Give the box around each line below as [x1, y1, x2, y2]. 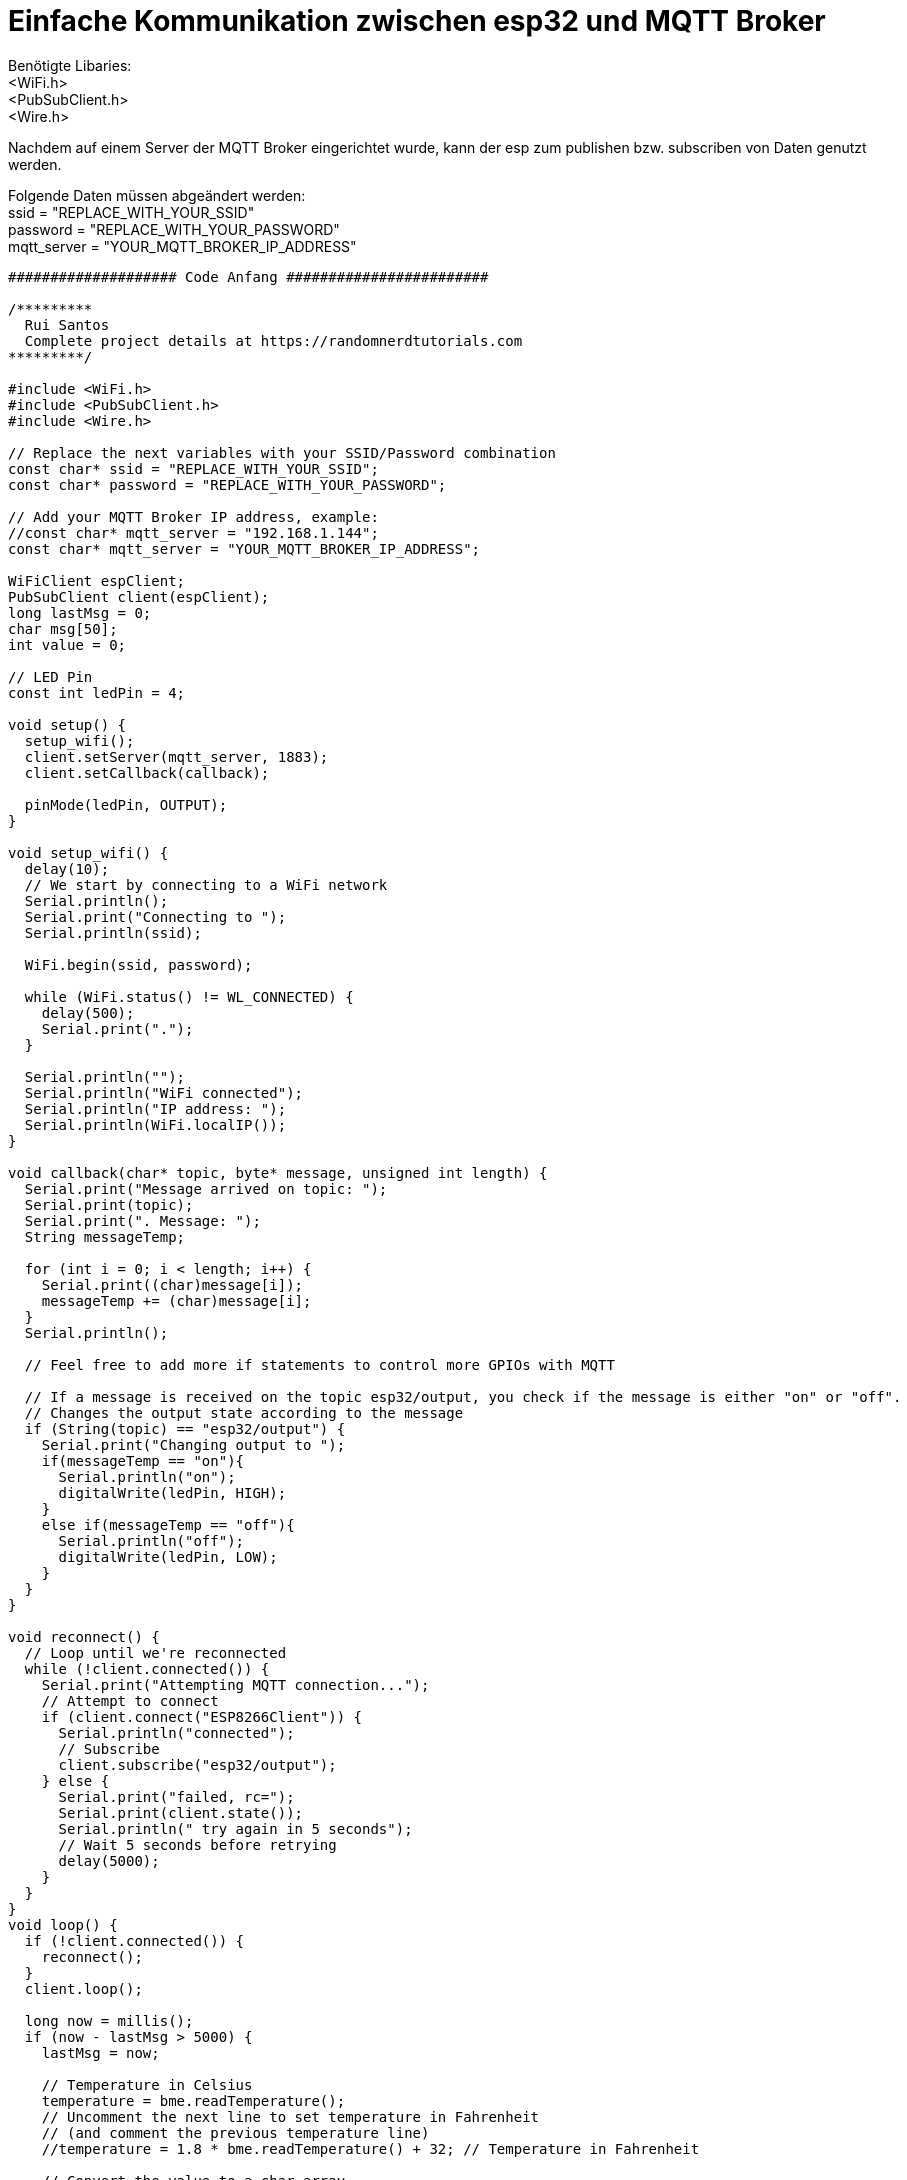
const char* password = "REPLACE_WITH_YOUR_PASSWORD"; [8, 476, 447, 493]
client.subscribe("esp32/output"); [58, 1756, 337, 1773]
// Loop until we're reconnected [24, 1644, 287, 1661]
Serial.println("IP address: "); [24, 1100, 287, 1117]
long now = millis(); [24, 2012, 194, 2029]
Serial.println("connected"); [58, 1724, 295, 1741]
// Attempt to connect [41, 1692, 219, 1709]
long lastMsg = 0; [8, 604, 152, 621]
